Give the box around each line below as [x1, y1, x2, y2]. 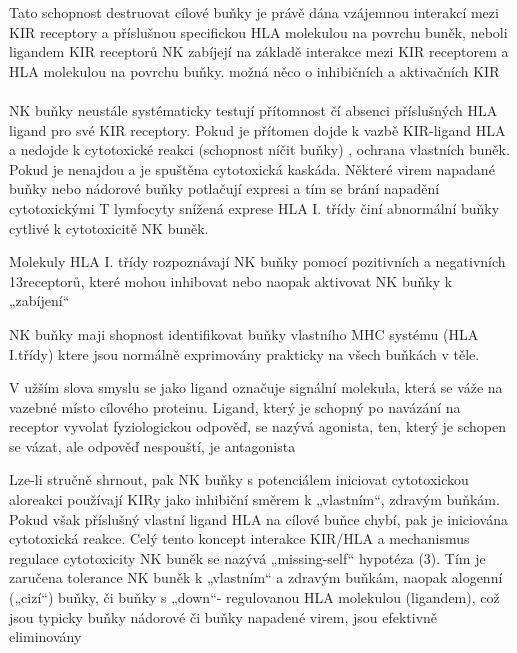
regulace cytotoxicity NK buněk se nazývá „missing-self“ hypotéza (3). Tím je [9, 547, 486, 568]
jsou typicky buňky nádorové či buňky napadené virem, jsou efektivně [9, 606, 438, 627]
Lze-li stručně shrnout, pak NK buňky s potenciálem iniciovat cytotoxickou [9, 469, 469, 490]
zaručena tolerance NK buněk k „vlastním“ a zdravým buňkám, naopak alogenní [9, 567, 503, 588]
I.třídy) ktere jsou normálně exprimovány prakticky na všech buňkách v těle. [9, 343, 480, 364]
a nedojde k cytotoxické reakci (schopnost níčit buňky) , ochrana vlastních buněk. [9, 139, 510, 160]
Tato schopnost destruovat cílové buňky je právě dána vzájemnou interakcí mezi [9, 2, 499, 22]
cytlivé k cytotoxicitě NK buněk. [9, 217, 209, 238]
